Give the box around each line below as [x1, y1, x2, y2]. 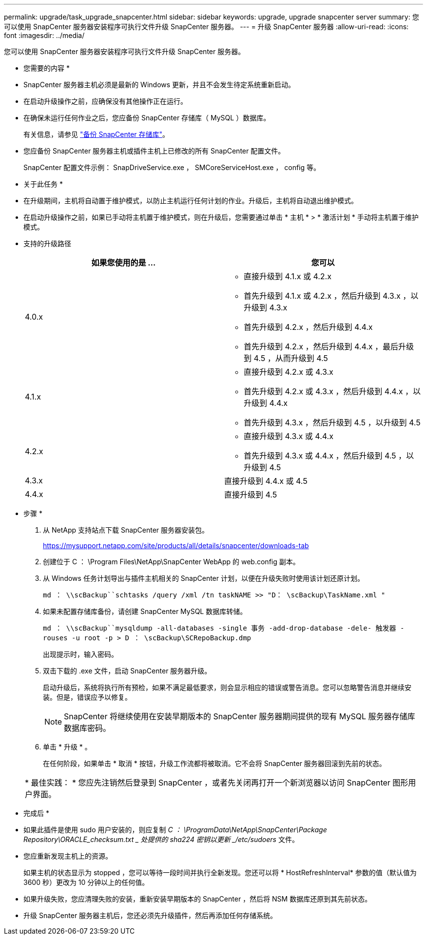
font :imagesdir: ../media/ [4, 31, 85, 39]
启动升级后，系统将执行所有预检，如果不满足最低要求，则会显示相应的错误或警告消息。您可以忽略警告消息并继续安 [43, 683, 411, 691]
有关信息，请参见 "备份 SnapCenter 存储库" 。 [23, 130, 170, 138]
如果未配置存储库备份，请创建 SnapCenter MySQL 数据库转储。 [43, 607, 247, 615]
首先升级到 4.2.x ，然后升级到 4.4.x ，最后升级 [244, 342, 414, 351]
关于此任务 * [23, 180, 63, 188]
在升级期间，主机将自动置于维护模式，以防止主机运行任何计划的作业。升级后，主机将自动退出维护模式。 [23, 196, 358, 205]
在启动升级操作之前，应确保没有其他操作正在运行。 [23, 97, 187, 105]
